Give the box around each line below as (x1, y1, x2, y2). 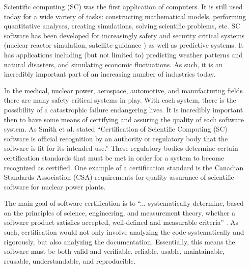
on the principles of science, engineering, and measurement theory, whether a (4, 207, 235, 217)
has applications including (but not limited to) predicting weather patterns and (4, 49, 243, 59)
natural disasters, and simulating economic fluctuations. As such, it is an (4, 59, 223, 69)
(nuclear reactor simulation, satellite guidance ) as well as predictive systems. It (4, 40, 244, 50)
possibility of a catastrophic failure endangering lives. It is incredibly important (4, 104, 243, 114)
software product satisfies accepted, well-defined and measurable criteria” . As (4, 217, 239, 227)
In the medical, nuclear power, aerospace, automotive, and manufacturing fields (4, 85, 243, 95)
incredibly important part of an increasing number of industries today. (4, 69, 216, 79)
